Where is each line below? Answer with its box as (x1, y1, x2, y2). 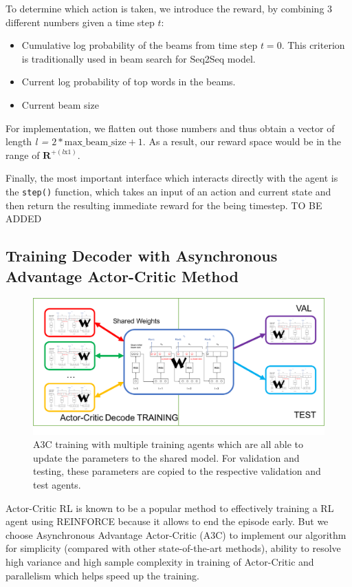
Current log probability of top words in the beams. (21, 74, 236, 89)
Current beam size (21, 97, 99, 111)
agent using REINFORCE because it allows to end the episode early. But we (5, 514, 329, 529)
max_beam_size (64, 138, 126, 148)
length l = (5, 134, 49, 149)
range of (5, 147, 40, 162)
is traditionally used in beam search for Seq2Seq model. (21, 51, 256, 65)
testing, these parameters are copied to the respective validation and (33, 464, 321, 478)
